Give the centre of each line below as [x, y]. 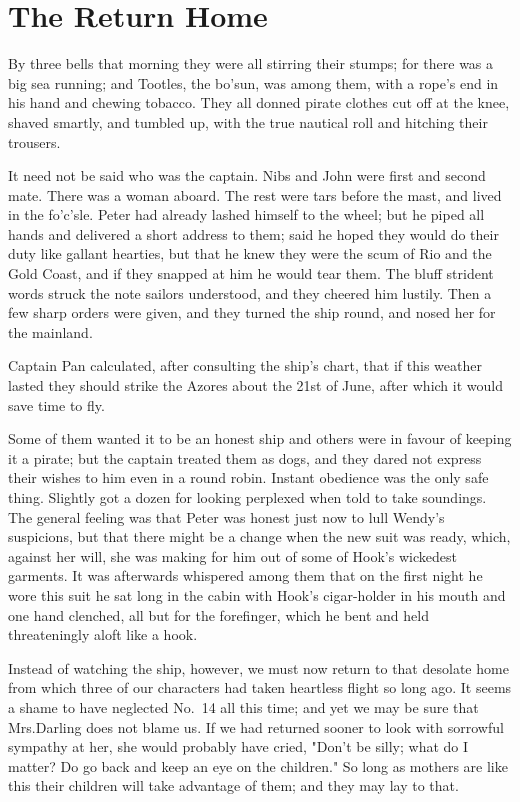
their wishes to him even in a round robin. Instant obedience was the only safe [248, 477]
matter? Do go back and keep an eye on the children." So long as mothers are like [258, 765]
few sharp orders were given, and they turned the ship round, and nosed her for [252, 312]
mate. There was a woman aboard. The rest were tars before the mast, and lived [255, 194]
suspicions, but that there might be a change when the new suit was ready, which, [259, 536]
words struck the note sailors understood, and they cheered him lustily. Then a [250, 292]
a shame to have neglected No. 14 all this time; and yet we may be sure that [243, 706]
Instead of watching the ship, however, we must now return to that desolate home [258, 667]
